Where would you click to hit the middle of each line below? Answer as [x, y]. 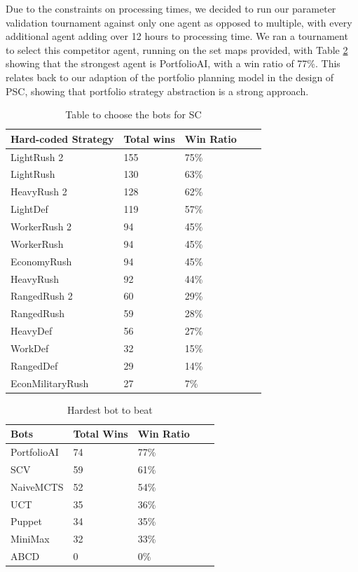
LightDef [29, 209]
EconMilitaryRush [50, 383]
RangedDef [34, 365]
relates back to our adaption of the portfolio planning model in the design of [170, 77]
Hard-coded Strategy [62, 138]
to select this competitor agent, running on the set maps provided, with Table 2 [177, 49]
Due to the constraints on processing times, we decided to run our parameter [171, 8]
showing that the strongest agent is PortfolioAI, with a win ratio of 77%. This [173, 63]
